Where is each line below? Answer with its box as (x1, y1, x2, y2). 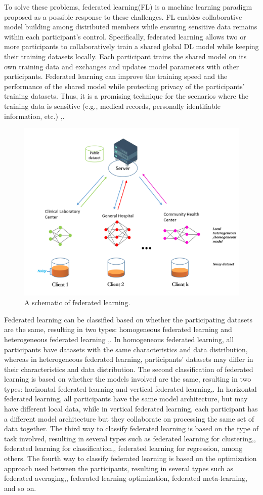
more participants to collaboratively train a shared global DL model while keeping (4, 41, 259, 52)
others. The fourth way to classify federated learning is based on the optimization (4, 453, 257, 464)
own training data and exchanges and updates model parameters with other (4, 61, 239, 71)
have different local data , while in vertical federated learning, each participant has (4, 403, 258, 414)
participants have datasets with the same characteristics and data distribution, (4, 344, 248, 354)
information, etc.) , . (4, 110, 65, 121)
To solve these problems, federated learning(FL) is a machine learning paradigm (4, 2, 252, 12)
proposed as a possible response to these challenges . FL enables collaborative (4, 11, 242, 22)
